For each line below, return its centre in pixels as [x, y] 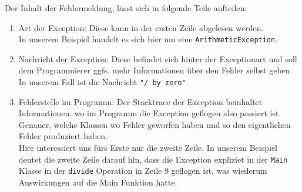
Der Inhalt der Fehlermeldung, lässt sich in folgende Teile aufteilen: [126, 8]
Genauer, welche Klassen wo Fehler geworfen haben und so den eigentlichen [155, 124]
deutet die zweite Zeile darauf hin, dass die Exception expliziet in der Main [153, 159]
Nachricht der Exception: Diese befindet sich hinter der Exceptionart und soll [158, 58]
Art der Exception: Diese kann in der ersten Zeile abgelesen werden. [141, 27]
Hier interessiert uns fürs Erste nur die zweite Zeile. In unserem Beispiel [148, 148]
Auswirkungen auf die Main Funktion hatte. [98, 182]
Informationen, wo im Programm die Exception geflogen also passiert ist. [150, 113]
